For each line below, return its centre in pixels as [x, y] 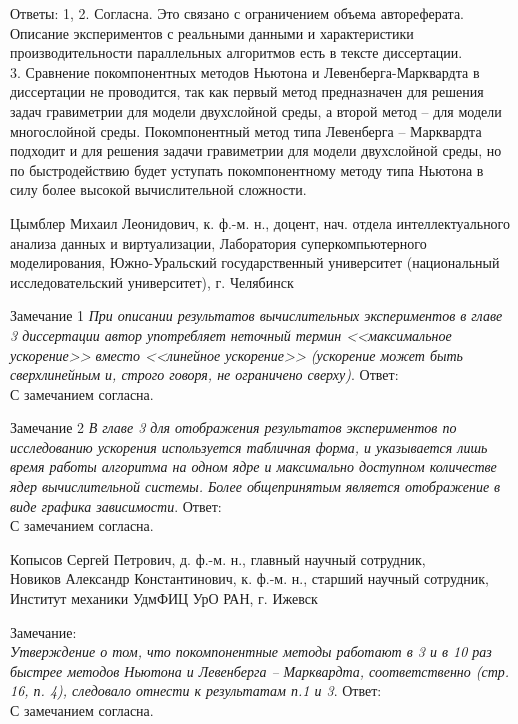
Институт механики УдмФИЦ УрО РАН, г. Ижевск [164, 598]
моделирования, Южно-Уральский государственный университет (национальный [255, 262]
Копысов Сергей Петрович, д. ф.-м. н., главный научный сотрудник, [218, 558]
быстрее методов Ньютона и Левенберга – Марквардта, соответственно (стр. [260, 670]
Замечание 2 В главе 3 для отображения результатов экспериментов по [233, 427]
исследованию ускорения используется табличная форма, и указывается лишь [249, 446]
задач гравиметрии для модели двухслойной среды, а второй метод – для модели [256, 110]
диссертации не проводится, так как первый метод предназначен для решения [247, 91]
